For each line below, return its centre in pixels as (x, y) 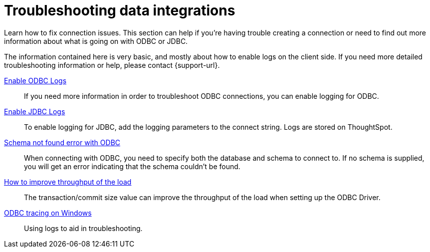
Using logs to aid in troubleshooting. (83, 228)
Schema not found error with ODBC (62, 142)
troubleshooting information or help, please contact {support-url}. (112, 65)
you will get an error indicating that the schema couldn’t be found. (132, 166)
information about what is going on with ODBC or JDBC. (96, 41)
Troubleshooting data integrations (120, 10)
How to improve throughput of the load (68, 182)
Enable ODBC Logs (35, 80)
